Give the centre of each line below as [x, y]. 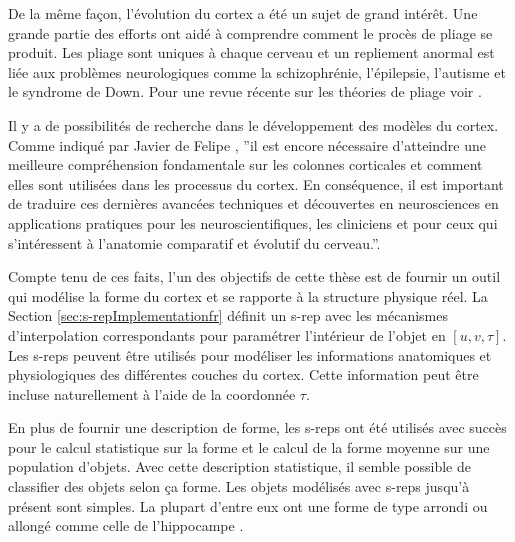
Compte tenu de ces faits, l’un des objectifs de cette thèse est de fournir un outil [254, 276]
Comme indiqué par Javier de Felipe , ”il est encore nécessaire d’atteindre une [247, 144]
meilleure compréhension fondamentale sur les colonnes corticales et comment [245, 164]
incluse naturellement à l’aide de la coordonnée [152, 393]
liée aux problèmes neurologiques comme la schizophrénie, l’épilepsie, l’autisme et [257, 71]
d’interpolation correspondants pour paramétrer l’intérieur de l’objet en [227, 334]
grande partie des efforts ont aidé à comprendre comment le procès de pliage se [250, 32]
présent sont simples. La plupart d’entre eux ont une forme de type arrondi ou [248, 505]
